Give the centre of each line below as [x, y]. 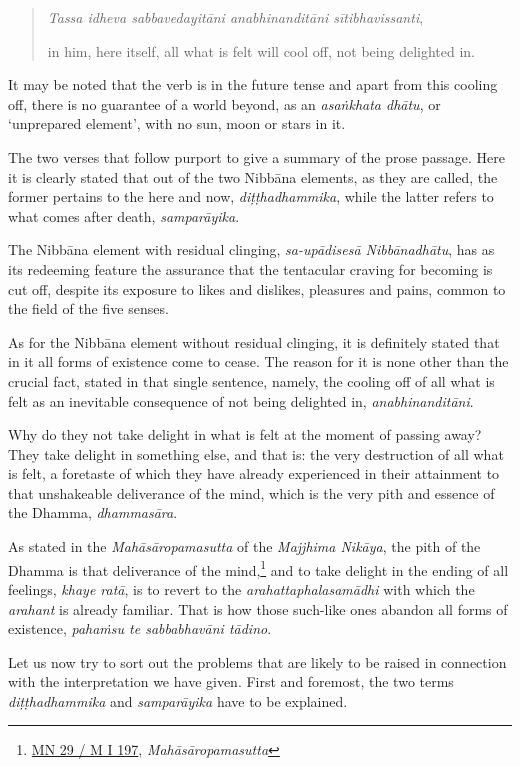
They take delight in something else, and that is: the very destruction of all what [256, 453]
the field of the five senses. [88, 308]
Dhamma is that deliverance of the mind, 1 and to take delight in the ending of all [258, 568]
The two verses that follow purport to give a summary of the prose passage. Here [256, 156]
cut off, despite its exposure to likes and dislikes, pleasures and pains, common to [257, 288]
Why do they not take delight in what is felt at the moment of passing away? [245, 434]
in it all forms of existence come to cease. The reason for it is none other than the [258, 361]
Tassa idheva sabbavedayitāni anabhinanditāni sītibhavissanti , [235, 17]
